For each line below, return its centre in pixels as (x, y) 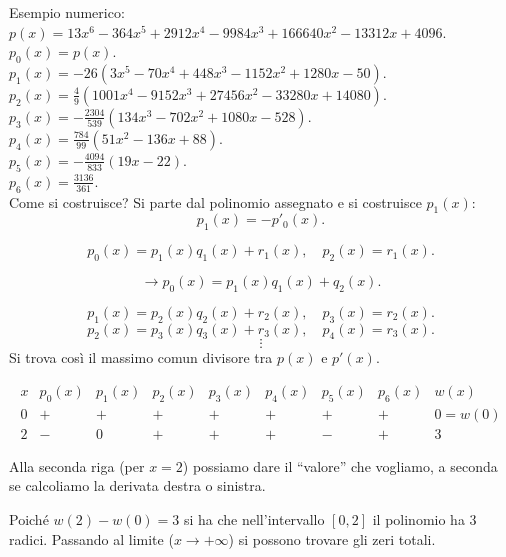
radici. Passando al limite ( (91, 538)
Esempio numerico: (67, 12)
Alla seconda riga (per (77, 465)
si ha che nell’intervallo (254, 519)
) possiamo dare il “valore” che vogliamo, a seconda (340, 465)
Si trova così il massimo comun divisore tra (141, 357)
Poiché (29, 519)
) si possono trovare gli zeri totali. (332, 538)
